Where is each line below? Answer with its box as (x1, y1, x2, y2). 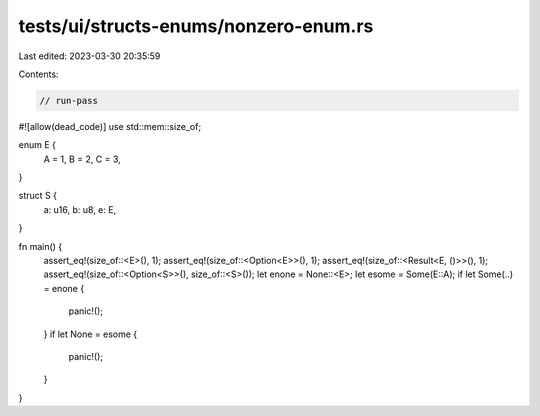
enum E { (18, 139, 57, 151)
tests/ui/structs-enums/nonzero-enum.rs (18, 15, 374, 37)
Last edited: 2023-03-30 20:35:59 (18, 50, 161, 62)
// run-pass (39, 95, 99, 106)
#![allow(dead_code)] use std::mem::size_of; (18, 120, 202, 132)
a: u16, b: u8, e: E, (43, 203, 117, 215)
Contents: (18, 68, 59, 80)
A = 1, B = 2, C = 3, (43, 153, 121, 165)
